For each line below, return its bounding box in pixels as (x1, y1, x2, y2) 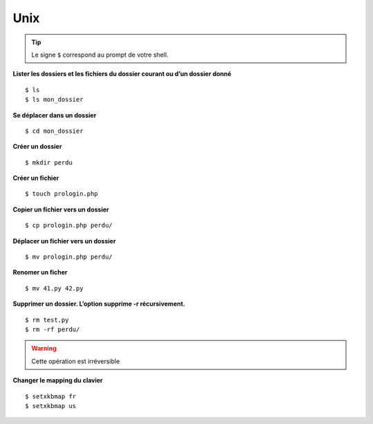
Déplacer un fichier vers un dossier (12, 237, 117, 245)
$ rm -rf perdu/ (25, 325, 80, 333)
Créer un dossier (12, 142, 62, 151)
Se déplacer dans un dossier (12, 111, 97, 119)
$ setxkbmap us (25, 402, 77, 409)
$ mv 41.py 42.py (25, 284, 84, 292)
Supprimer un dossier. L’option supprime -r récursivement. (12, 299, 186, 308)
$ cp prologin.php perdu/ (25, 221, 113, 230)
